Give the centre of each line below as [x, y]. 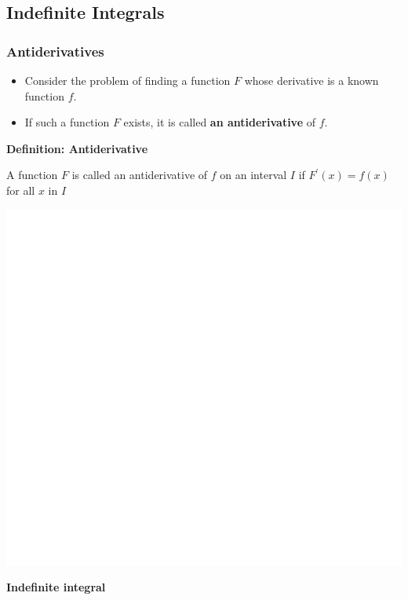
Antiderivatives [55, 51]
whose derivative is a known [311, 80]
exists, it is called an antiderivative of [219, 122]
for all [21, 190]
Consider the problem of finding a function [127, 80]
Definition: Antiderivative [77, 148]
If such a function [67, 122]
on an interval [253, 175]
